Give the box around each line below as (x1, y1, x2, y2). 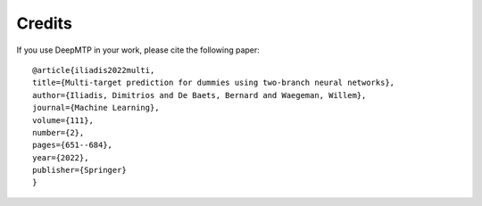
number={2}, (32, 128, 85, 137)
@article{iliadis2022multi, (32, 65, 155, 75)
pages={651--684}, (32, 140, 113, 151)
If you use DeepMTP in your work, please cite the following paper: (16, 45, 261, 55)
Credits (16, 13, 73, 33)
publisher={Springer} (32, 165, 127, 176)
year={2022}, (32, 152, 89, 162)
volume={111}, (32, 115, 94, 125)
